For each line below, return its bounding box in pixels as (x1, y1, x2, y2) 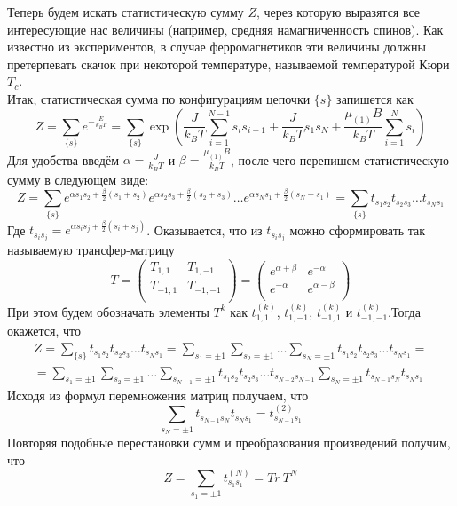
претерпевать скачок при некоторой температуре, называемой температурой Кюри (7, 54, 450, 73)
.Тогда (388, 302, 421, 320)
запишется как (336, 89, 414, 107)
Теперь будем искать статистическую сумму (7, 3, 244, 20)
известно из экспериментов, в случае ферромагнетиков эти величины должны (7, 37, 426, 56)
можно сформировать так (289, 220, 426, 239)
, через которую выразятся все (256, 3, 421, 20)
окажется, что (7, 321, 81, 340)
